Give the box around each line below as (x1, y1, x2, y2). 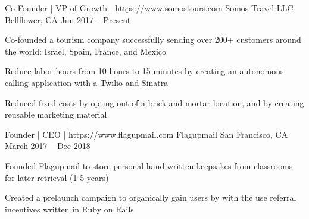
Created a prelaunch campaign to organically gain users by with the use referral (5, 191, 296, 204)
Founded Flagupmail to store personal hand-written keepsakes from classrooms (5, 159, 293, 172)
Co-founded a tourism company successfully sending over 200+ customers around (5, 33, 301, 46)
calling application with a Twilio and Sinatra (5, 76, 168, 88)
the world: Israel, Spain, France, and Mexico (5, 45, 167, 57)
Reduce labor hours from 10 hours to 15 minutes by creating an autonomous (5, 65, 284, 77)
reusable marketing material (5, 108, 107, 120)
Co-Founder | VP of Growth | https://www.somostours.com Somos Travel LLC (5, 2, 294, 14)
